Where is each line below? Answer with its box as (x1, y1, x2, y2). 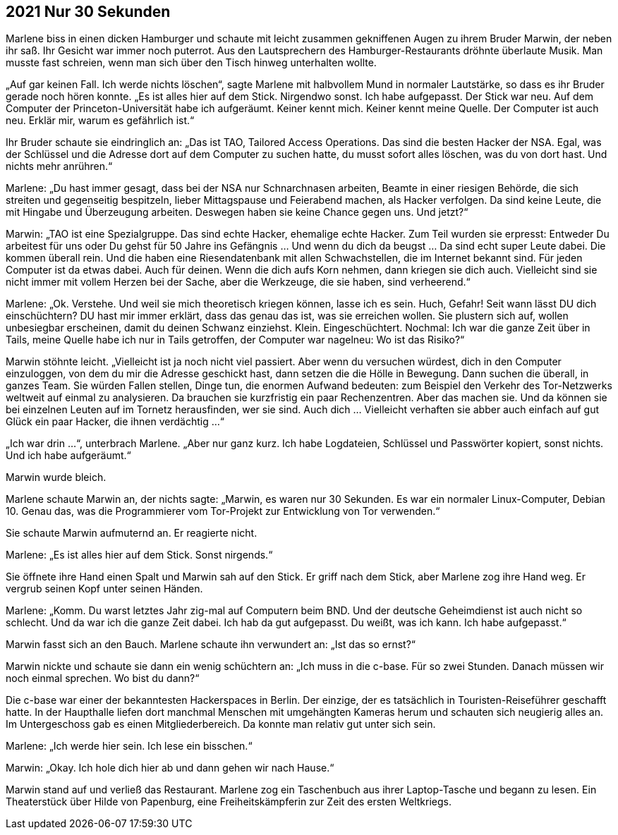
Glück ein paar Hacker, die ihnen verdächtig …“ (6, 415, 224, 428)
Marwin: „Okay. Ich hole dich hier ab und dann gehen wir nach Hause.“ (6, 762, 334, 774)
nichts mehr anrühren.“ (6, 160, 113, 173)
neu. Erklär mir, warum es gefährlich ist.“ (6, 114, 195, 127)
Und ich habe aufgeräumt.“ (6, 449, 131, 462)
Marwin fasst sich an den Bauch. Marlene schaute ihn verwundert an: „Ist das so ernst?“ (6, 638, 416, 651)
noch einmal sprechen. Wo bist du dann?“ (6, 672, 200, 685)
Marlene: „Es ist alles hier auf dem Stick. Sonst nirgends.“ (6, 549, 273, 561)
